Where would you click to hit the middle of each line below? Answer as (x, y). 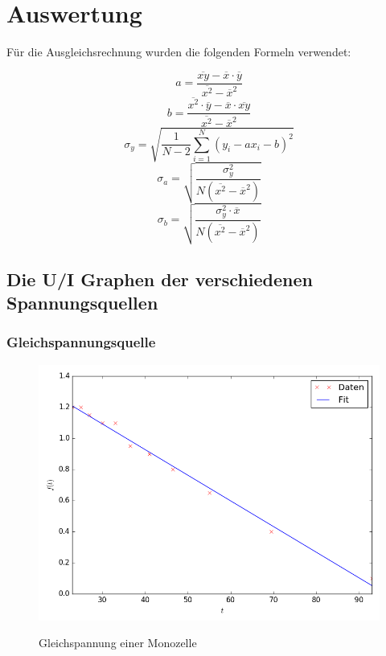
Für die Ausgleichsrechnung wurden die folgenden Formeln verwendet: (179, 52)
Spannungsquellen (82, 302)
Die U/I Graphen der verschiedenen (160, 279)
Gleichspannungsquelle (81, 342)
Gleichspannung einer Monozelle (118, 643)
